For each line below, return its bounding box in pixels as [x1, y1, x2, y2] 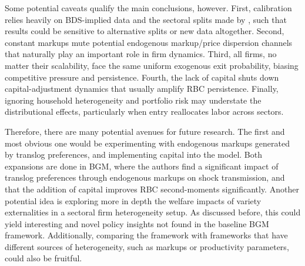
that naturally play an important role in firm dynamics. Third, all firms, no [5, 48, 277, 60]
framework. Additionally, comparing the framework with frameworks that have [5, 229, 288, 241]
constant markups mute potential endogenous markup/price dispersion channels [5, 36, 293, 48]
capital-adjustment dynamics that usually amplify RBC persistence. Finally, [5, 82, 279, 95]
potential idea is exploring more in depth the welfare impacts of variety [5, 194, 262, 207]
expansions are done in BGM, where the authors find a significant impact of [5, 159, 279, 172]
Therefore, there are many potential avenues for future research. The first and [5, 125, 285, 137]
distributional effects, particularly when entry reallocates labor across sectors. [5, 105, 284, 118]
